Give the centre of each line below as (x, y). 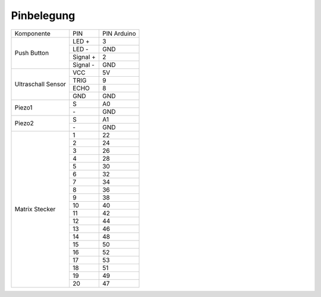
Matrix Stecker (35, 210)
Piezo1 (23, 108)
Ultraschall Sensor (40, 85)
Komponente (32, 33)
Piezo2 (24, 123)
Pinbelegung (43, 15)
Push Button (32, 53)
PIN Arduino (119, 33)
